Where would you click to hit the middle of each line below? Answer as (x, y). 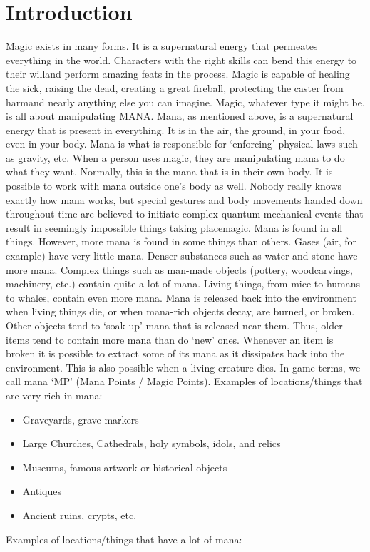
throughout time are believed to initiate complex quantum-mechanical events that (185, 214)
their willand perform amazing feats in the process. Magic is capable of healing (178, 74)
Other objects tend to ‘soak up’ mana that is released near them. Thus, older (174, 325)
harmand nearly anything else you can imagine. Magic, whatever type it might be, (185, 102)
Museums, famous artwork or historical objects (125, 467)
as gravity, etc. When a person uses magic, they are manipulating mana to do (175, 157)
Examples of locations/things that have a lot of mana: (124, 539)
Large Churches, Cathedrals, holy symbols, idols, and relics (151, 443)
